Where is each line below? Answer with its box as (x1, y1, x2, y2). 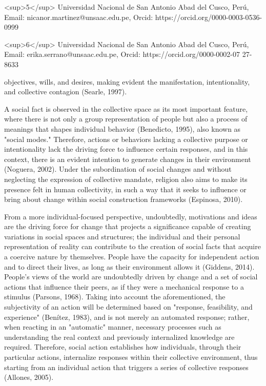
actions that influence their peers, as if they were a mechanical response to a (4, 281, 244, 292)
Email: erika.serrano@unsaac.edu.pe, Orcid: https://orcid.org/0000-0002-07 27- (4, 49, 252, 59)
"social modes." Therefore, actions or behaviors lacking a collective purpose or (4, 133, 248, 144)
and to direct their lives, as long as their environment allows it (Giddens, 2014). (4, 261, 255, 272)
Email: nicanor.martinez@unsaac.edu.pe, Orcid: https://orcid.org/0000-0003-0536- (4, 11, 262, 22)
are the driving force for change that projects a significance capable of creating (4, 221, 251, 232)
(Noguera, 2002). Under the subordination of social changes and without (4, 164, 232, 174)
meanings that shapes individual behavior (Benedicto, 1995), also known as (4, 123, 241, 134)
